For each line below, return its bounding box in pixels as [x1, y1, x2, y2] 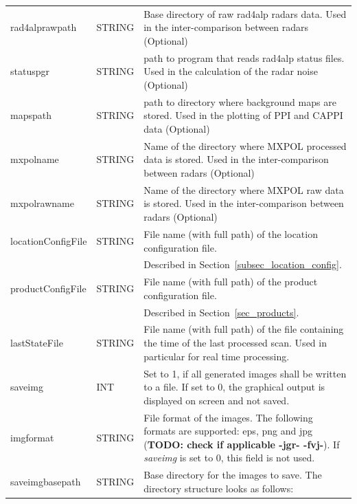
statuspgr [10, 64, 49, 78]
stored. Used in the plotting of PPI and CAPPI [143, 108, 343, 122]
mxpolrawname [10, 196, 74, 210]
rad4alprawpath [10, 20, 77, 34]
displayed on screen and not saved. [143, 393, 290, 407]
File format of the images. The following [143, 410, 313, 424]
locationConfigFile [10, 233, 87, 248]
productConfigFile [10, 281, 87, 295]
